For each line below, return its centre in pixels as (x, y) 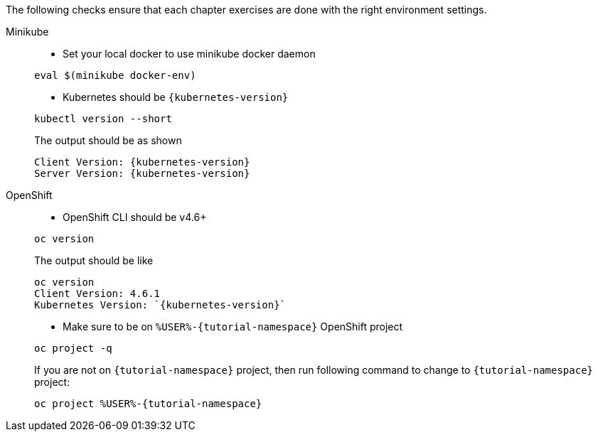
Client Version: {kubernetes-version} (142, 162)
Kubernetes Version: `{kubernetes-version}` (160, 305)
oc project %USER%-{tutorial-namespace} (148, 404)
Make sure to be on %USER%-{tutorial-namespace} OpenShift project (233, 327)
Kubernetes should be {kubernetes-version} (176, 97)
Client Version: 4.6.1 (97, 293)
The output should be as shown (108, 140)
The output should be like (94, 260)
